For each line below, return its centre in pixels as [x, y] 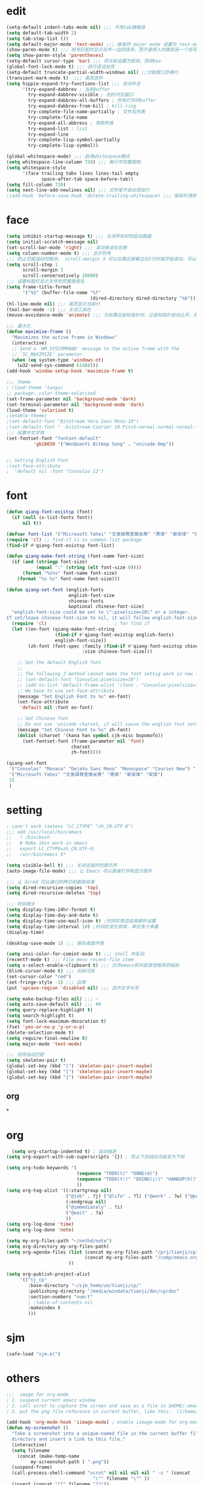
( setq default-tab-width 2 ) [42, 33]
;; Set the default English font [59, 663]
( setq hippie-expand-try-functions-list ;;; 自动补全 [73, 84]
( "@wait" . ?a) [85, 1213]
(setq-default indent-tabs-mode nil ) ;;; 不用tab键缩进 [76, 27]
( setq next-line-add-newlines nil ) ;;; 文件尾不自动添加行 [78, 190]
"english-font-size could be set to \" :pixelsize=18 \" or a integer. [101, 612]
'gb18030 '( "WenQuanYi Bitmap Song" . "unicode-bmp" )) [103, 444]
